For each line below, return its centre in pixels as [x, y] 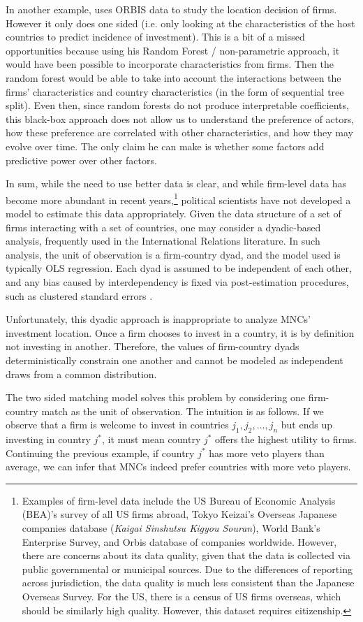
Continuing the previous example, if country [100, 453]
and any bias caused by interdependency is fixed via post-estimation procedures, [177, 281]
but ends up [306, 425]
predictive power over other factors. [81, 160]
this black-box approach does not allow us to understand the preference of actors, [180, 118]
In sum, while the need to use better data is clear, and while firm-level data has [176, 183]
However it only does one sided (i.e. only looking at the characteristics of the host [180, 23]
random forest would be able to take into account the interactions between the [173, 77]
